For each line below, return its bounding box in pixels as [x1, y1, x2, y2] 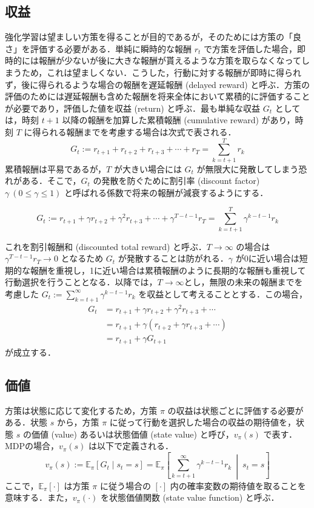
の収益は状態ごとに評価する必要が [167, 404, 304, 416]
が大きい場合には [113, 162, 182, 175]
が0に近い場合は [235, 252, 299, 265]
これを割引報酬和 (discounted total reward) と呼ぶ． [5, 240, 207, 252]
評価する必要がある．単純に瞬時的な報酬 [30, 42, 192, 55]
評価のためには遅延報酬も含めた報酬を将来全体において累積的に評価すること [5, 90, 310, 103]
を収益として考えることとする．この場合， [138, 287, 307, 300]
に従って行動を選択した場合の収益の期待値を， [109, 416, 296, 428]
